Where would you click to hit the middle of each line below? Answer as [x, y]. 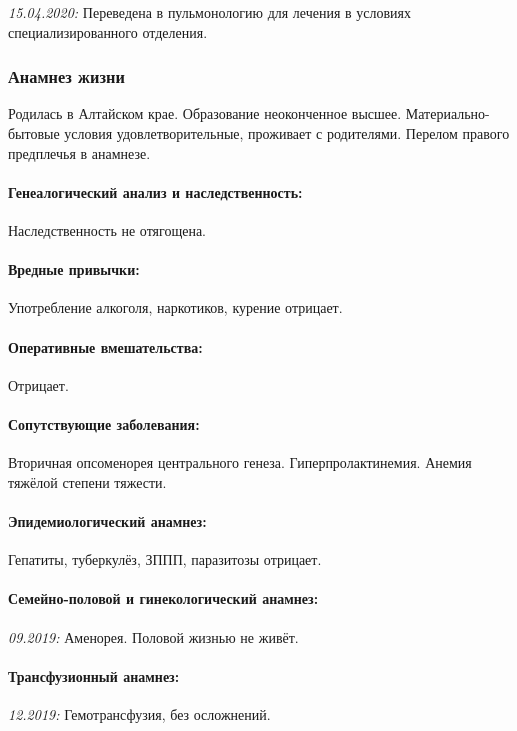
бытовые [34, 133]
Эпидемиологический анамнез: [107, 520]
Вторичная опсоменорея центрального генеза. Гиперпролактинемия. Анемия [240, 462]
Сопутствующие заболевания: [104, 423]
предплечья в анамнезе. [79, 152]
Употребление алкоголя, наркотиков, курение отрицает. [175, 307]
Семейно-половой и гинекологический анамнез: [163, 598]
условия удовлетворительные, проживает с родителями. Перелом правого [287, 133]
